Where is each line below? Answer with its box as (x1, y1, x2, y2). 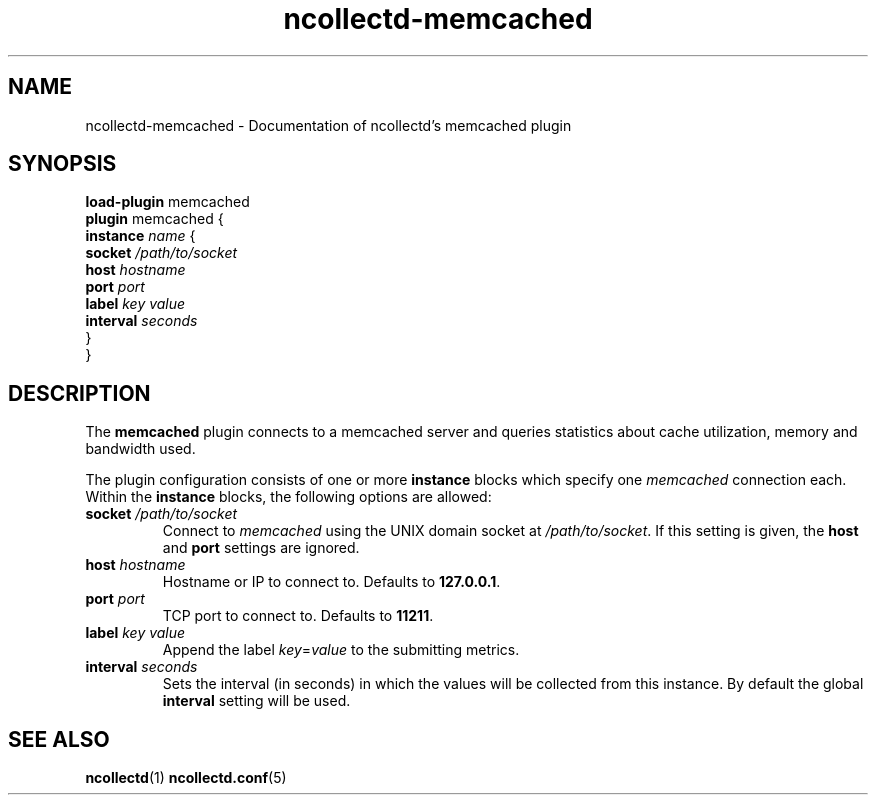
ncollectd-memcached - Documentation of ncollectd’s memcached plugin (85, 116, 572, 134)
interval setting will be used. (162, 692, 351, 710)
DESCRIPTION (8, 380, 151, 406)
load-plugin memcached (85, 193, 250, 211)
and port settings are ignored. (162, 539, 360, 557)
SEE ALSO (8, 726, 110, 752)
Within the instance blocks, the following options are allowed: (85, 488, 492, 506)
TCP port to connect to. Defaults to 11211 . (162, 607, 434, 625)
